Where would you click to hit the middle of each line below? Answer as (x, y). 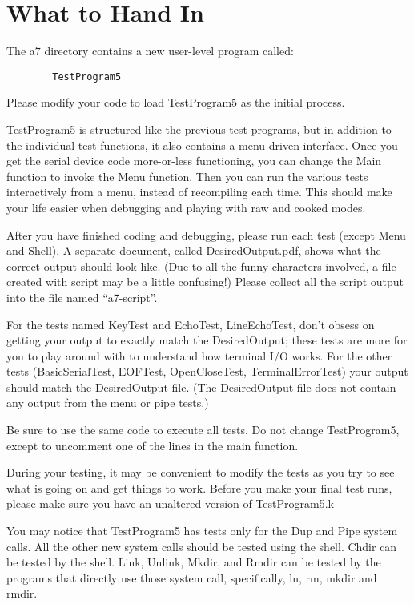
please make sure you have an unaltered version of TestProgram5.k (171, 503)
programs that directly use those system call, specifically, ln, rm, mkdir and (192, 577)
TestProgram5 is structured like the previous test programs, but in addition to (199, 129)
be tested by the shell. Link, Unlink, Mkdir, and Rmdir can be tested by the (194, 562)
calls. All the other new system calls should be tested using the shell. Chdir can (202, 546)
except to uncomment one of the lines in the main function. (153, 445)
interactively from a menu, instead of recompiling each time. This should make (199, 192)
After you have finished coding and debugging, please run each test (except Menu (206, 234)
